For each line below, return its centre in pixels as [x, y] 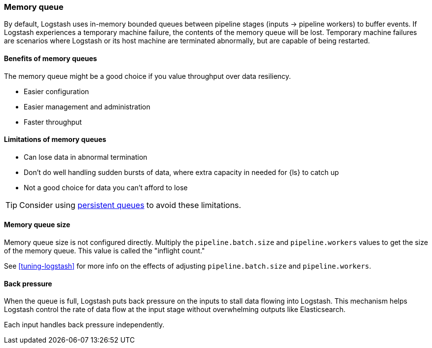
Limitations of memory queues [55, 139]
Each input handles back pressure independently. [84, 325]
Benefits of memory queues [51, 58]
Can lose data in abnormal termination [86, 157]
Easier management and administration [87, 106]
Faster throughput [53, 122]
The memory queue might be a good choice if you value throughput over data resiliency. [147, 76]
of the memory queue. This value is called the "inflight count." [105, 251]
